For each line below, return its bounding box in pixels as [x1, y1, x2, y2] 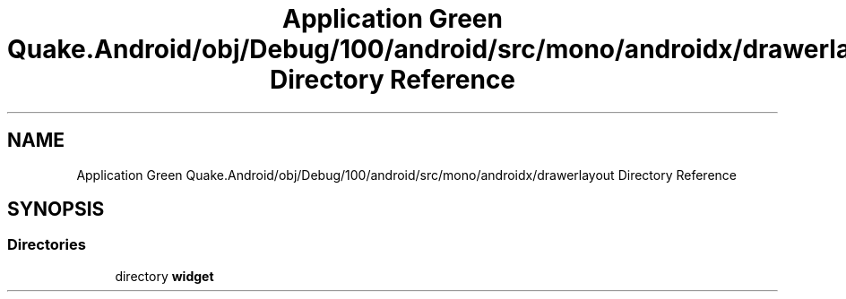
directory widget [115, 268, 214, 284]
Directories [7, 235, 86, 254]
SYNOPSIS [7, 198, 105, 221]
